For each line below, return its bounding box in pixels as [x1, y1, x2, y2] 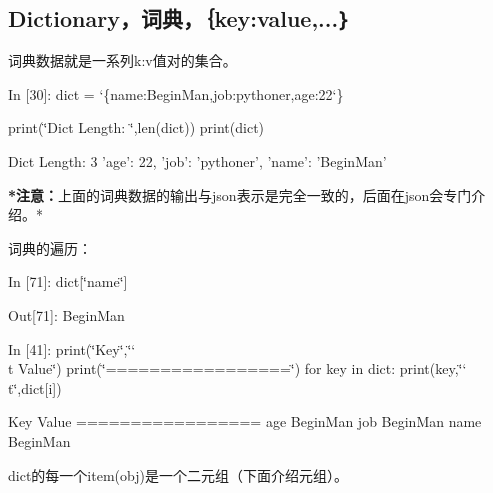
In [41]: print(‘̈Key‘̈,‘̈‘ [8, 338, 136, 359]
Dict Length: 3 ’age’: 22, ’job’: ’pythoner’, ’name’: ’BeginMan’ [8, 150, 387, 171]
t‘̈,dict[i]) [8, 377, 62, 398]
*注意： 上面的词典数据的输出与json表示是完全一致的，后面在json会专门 [8, 184, 472, 205]
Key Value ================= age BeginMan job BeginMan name [8, 411, 482, 432]
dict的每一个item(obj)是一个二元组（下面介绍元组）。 [8, 464, 348, 485]
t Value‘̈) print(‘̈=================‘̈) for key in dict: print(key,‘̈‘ [8, 358, 467, 379]
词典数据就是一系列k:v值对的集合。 [8, 50, 237, 71]
